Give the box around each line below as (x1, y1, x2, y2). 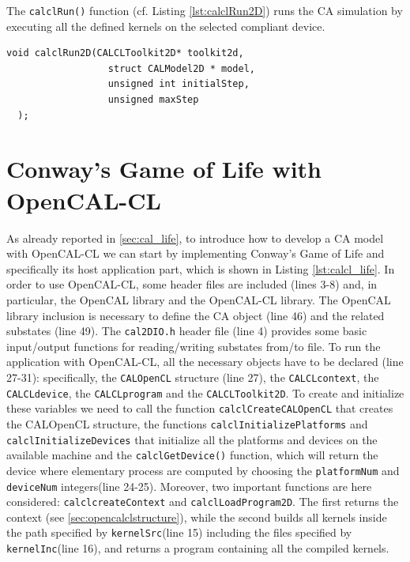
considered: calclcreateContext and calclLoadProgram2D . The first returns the (6, 493, 399, 510)
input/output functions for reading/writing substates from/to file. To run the (6, 338, 381, 354)
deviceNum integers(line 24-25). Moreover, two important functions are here (6, 477, 372, 494)
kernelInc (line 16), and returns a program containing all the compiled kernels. (6, 540, 389, 556)
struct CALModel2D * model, (107, 62, 255, 74)
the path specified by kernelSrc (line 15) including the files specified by (6, 524, 352, 541)
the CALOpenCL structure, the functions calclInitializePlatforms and (6, 415, 368, 432)
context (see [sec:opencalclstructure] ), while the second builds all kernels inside (6, 508, 387, 525)
